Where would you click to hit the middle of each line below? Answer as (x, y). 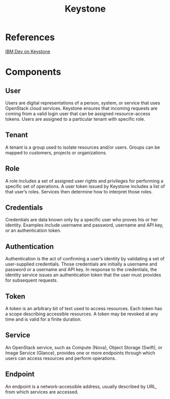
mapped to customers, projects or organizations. (56, 152)
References (30, 37)
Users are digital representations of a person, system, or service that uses (83, 103)
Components (33, 72)
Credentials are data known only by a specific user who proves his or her (82, 220)
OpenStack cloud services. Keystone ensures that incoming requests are (81, 108)
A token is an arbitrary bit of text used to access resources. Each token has (84, 308)
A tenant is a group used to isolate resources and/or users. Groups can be (83, 147)
